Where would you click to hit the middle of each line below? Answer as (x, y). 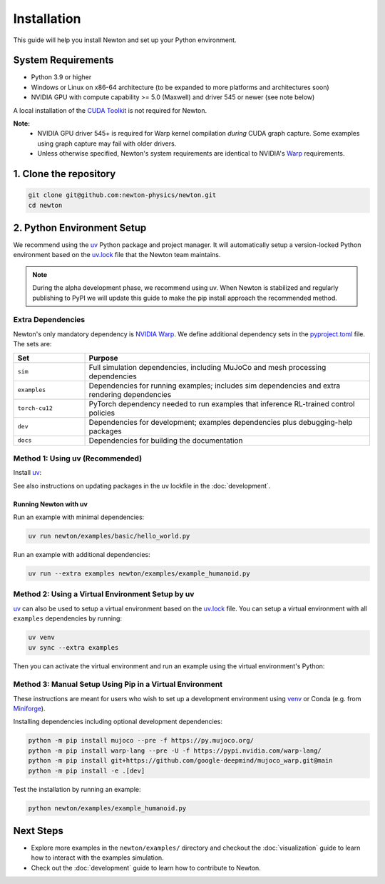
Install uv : (27, 473)
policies (102, 413)
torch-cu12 (35, 408)
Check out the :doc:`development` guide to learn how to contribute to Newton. (146, 868)
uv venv (41, 638)
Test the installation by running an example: (77, 789)
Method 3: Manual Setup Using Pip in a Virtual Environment (118, 684)
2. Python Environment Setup (80, 227)
